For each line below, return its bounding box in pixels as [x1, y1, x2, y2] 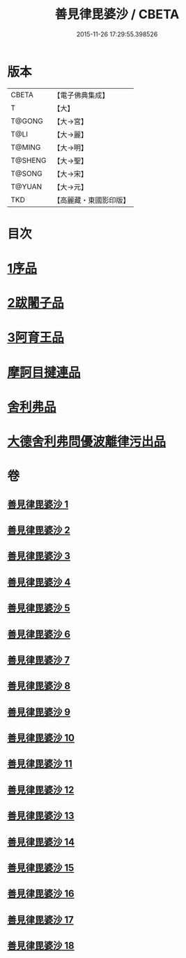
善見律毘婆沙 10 [7, 732, 75, 744]
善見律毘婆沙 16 [7, 888, 75, 900]
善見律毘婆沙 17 [7, 914, 75, 926]
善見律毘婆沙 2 [7, 524, 71, 536]
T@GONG [10, 116, 43, 126]
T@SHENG [10, 155, 47, 165]
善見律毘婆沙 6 [7, 628, 71, 640]
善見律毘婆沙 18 [7, 940, 75, 952]
